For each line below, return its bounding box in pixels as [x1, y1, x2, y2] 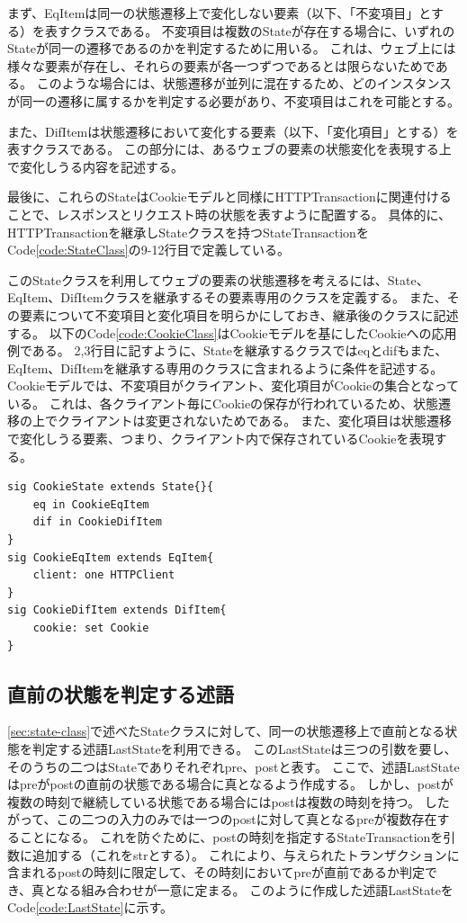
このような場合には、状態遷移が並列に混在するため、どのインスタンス [36, 74, 453, 93]
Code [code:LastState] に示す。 [7, 898, 173, 917]
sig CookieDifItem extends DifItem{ [7, 604, 227, 617]
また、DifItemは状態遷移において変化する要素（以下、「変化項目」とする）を [7, 121, 459, 140]
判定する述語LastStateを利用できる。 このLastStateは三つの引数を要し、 [31, 739, 457, 757]
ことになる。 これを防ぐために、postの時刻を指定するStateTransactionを [19, 827, 444, 846]
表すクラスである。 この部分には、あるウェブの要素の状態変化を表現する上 [7, 139, 452, 158]
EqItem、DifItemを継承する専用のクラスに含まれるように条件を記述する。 [7, 358, 444, 377]
